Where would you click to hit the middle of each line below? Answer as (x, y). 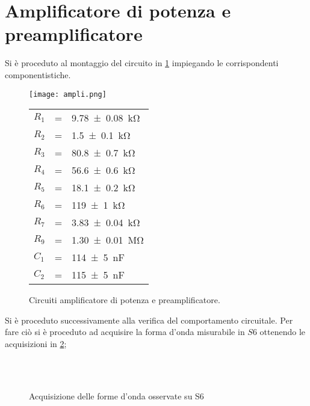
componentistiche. (38, 74)
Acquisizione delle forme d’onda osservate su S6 (116, 395)
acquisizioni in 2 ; (36, 343)
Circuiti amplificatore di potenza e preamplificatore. (125, 300)
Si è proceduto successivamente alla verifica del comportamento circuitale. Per (149, 320)
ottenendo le (283, 332)
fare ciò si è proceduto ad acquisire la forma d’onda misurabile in (125, 332)
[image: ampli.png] (68, 94)
